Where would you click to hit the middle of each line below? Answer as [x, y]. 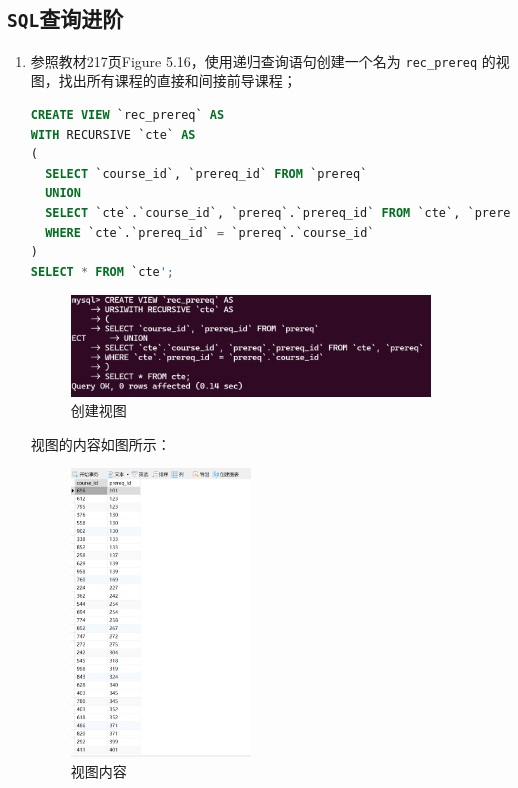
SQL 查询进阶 [65, 18]
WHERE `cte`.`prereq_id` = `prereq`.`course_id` [210, 232]
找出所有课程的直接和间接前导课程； [177, 80]
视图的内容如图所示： [100, 443]
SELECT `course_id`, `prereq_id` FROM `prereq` [206, 173]
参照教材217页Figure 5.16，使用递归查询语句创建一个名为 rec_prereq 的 [263, 60]
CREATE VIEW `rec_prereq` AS [127, 115]
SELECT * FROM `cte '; [102, 271]
